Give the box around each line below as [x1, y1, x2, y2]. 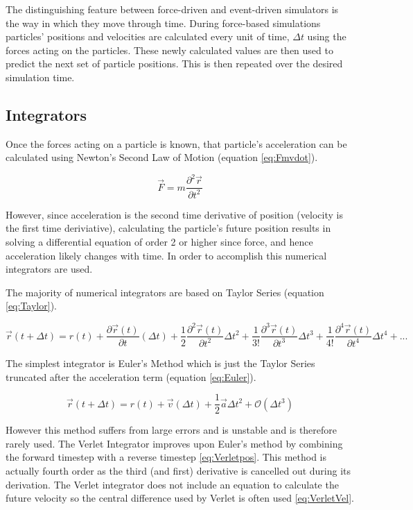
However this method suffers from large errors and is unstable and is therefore [6, 423, 337, 437]
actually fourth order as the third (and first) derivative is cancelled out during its [6, 463, 351, 477]
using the [307, 29, 346, 44]
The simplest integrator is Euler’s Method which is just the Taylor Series [6, 355, 315, 370]
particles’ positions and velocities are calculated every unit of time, [6, 29, 290, 44]
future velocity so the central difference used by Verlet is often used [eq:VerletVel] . [6, 491, 354, 505]
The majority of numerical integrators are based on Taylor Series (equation [6, 284, 324, 299]
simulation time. [6, 69, 75, 84]
